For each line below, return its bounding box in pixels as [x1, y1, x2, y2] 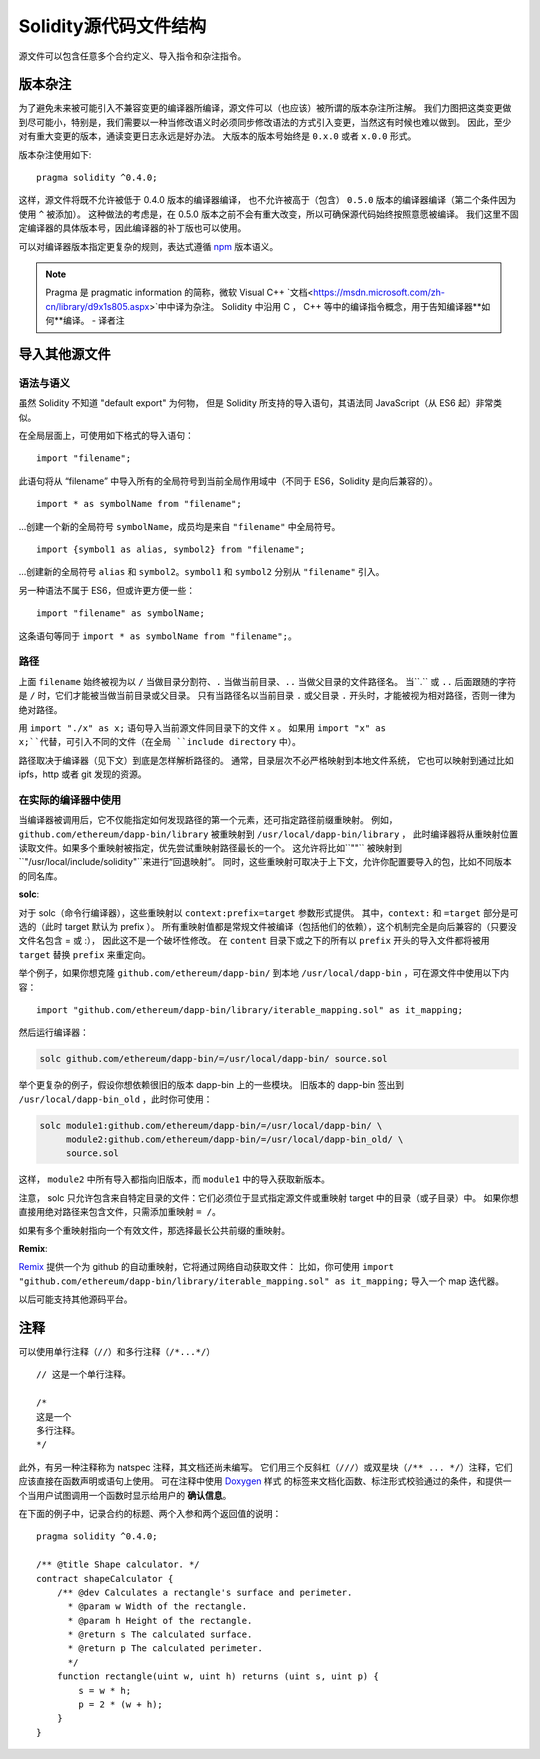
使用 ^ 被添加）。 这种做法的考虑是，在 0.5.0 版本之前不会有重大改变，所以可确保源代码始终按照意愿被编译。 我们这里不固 [18, 208, 519, 220]
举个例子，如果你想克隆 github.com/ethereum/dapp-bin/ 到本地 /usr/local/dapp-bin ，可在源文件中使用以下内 [18, 967, 510, 979]
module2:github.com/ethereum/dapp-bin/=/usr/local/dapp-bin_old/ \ [65, 1134, 404, 1145]
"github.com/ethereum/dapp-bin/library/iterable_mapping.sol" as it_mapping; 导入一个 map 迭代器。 [18, 1275, 505, 1287]
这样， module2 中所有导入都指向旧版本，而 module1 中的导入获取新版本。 [18, 1173, 330, 1185]
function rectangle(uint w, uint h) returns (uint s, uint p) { [56, 1671, 379, 1682]
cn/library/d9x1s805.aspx [45, 300, 150, 312]
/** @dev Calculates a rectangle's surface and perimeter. [56, 1586, 353, 1598]
